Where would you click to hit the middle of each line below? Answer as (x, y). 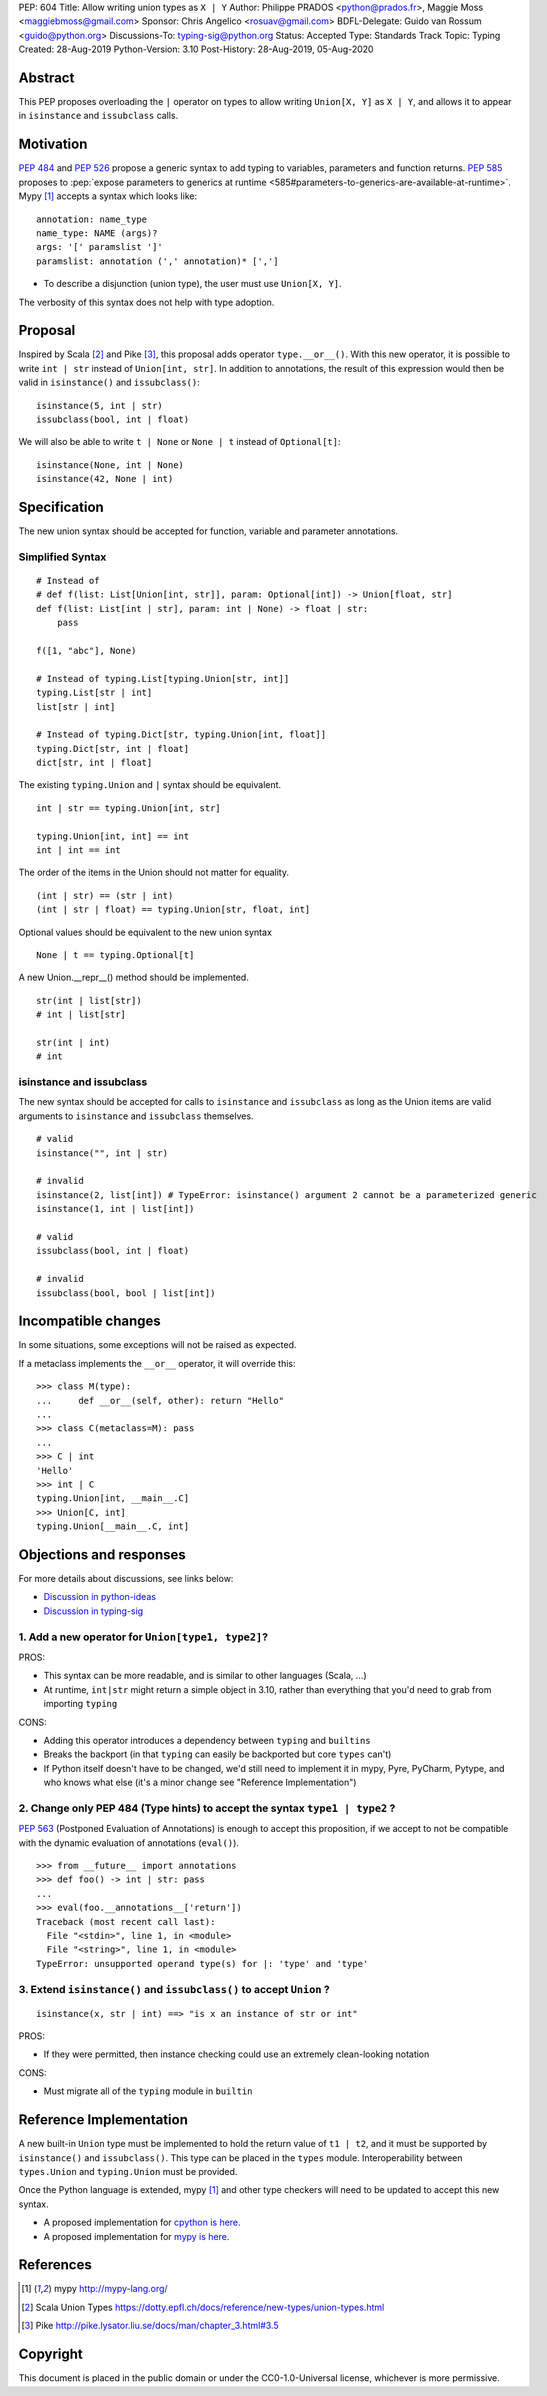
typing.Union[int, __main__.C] (113, 1498)
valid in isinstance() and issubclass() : (109, 382)
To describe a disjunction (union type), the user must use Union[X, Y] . (192, 284)
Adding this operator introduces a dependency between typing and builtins (207, 1740)
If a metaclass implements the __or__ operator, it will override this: (157, 1363)
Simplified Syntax (62, 557)
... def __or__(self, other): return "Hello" (160, 1400)
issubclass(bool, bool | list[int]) (126, 1293)
